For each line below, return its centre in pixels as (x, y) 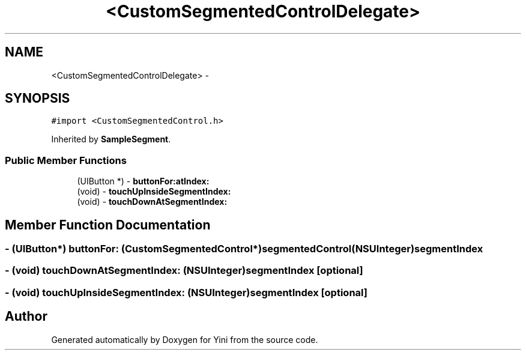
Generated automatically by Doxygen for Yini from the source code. (185, 339)
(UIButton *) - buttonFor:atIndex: (143, 181)
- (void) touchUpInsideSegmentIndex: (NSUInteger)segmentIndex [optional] (186, 292)
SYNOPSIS (38, 99)
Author (26, 317)
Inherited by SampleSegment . (111, 139)
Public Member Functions (66, 160)
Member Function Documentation (108, 225)
